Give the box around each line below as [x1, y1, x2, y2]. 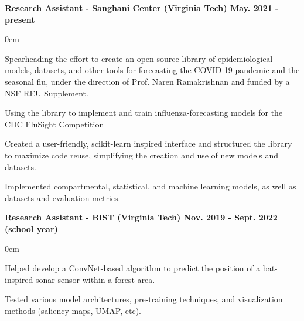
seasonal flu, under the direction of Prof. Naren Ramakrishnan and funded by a [5, 75, 290, 87]
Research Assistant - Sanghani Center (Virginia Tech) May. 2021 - [5, 2, 279, 13]
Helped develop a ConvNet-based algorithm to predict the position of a [5, 262, 261, 274]
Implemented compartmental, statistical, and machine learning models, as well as [5, 180, 296, 192]
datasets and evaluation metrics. [5, 191, 121, 203]
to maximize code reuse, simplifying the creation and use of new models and [5, 149, 279, 161]
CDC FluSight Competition [5, 118, 104, 130]
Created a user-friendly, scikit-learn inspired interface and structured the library [5, 137, 292, 150]
